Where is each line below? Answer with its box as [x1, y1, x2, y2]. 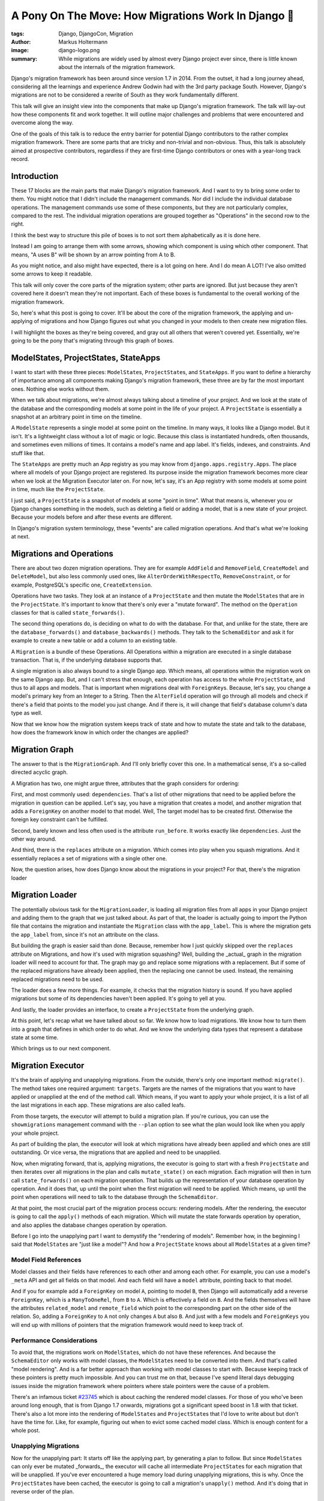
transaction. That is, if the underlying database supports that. [11, 656, 163, 663]
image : [11, 47, 29, 54]
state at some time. [11, 1034, 59, 1041]
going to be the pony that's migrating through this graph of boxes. [11, 337, 174, 345]
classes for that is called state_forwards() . [11, 609, 125, 616]
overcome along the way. [11, 119, 74, 126]
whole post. [11, 1427, 40, 1434]
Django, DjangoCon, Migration [58, 30, 133, 37]
